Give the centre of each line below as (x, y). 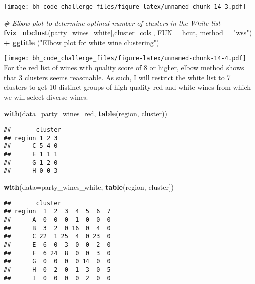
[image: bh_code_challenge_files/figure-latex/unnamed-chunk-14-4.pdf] (125, 59)
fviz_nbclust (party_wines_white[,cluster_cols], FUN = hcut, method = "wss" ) (128, 33)
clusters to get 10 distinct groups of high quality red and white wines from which (127, 87)
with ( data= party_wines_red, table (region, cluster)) (85, 113)
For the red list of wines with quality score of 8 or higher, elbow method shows (124, 68)
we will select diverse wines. (46, 96)
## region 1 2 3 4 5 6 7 (57, 212)
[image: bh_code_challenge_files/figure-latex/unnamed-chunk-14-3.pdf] (125, 7)
